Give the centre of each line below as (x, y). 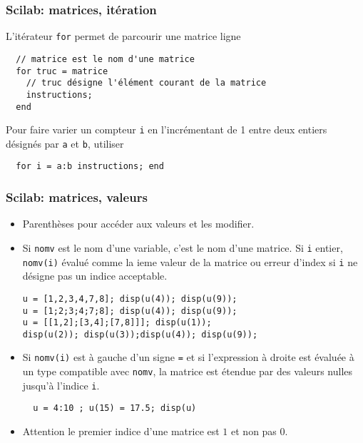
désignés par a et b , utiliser (65, 143)
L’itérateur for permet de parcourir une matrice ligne (123, 36)
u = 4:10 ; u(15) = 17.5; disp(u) (115, 408)
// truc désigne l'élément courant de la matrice (146, 83)
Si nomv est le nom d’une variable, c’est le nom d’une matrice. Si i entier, (183, 247)
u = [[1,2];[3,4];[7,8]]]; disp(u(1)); (117, 323)
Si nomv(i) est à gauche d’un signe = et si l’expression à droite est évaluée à (188, 357)
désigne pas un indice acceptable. (95, 276)
